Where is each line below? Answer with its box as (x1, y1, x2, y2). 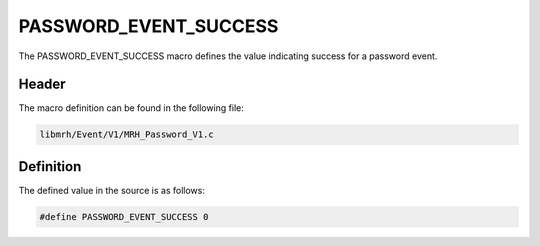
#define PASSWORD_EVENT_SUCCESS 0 (39, 211, 209, 222)
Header (18, 76, 66, 93)
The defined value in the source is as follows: (18, 184, 205, 196)
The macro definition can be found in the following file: (18, 102, 245, 114)
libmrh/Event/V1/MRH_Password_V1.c (39, 129, 214, 140)
